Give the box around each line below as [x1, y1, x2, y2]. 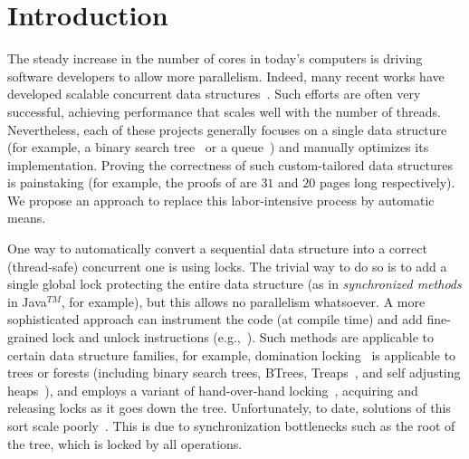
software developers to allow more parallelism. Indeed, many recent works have [7, 66, 445, 85]
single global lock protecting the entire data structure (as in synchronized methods [7, 274, 462, 293]
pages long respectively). [319, 173, 455, 192]
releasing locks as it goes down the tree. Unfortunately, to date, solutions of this [7, 398, 451, 417]
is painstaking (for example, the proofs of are [7, 173, 257, 192]
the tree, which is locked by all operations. [7, 434, 243, 453]
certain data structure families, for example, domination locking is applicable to [7, 345, 456, 364]
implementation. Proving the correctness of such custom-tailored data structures [7, 155, 454, 174]
